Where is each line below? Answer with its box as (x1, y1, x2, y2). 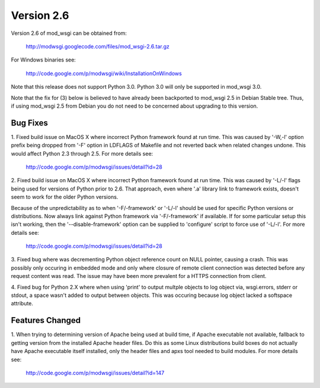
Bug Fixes (11, 118, 49, 128)
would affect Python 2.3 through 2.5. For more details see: (11, 150, 153, 157)
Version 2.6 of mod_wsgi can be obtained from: (11, 30, 127, 37)
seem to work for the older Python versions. (11, 193, 119, 201)
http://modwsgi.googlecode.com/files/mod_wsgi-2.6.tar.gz (25, 43, 170, 50)
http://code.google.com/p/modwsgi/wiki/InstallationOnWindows (25, 70, 182, 77)
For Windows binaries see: (11, 56, 76, 63)
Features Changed (11, 315, 81, 325)
